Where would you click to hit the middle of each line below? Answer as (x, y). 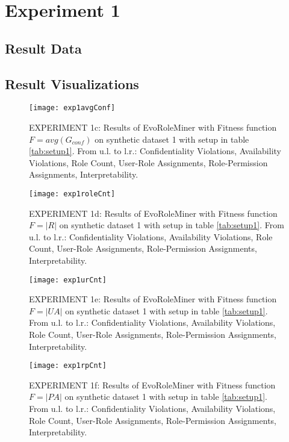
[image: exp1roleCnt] (72, 194)
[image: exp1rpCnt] (68, 366)
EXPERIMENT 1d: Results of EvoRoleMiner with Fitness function (153, 213)
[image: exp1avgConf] (72, 108)
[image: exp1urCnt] (68, 280)
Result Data (43, 48)
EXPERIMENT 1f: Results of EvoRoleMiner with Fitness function (152, 384)
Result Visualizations (72, 83)
